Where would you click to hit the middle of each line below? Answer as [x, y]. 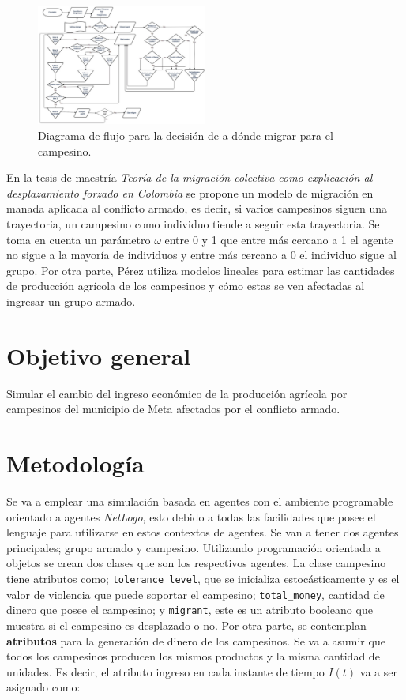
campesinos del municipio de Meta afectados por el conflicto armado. [173, 409]
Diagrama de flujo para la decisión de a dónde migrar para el [186, 135]
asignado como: [43, 687]
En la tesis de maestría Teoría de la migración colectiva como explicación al [190, 177]
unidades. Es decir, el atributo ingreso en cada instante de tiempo [165, 671]
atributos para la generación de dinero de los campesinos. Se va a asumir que [196, 640]
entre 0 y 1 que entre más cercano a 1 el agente [279, 239]
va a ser [378, 671]
